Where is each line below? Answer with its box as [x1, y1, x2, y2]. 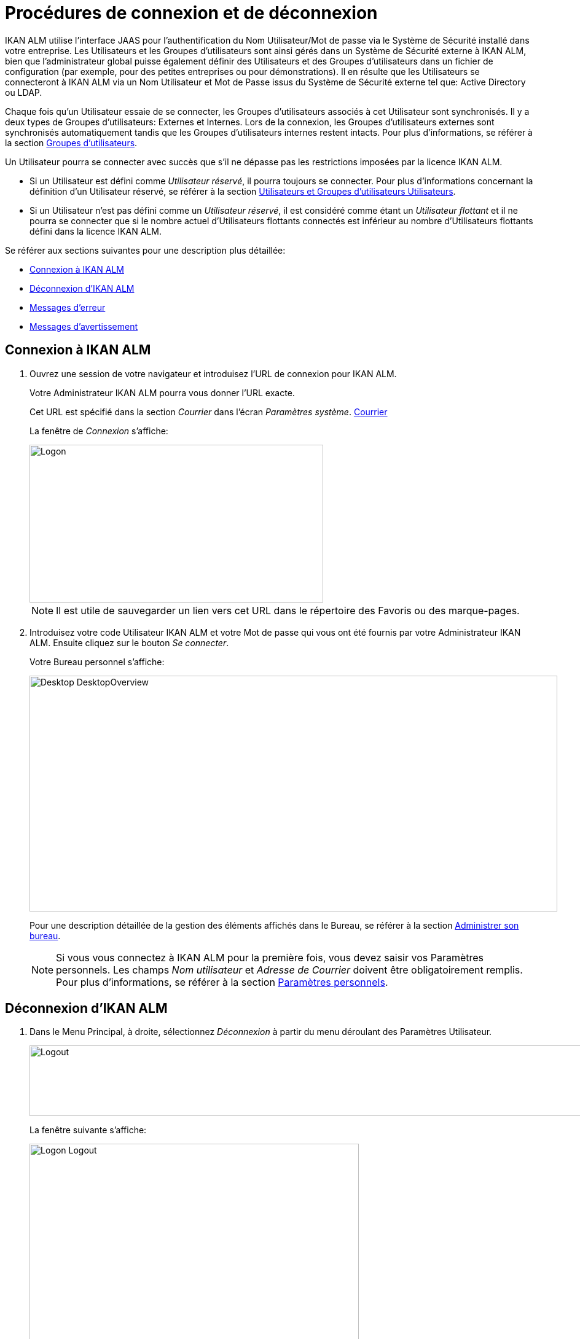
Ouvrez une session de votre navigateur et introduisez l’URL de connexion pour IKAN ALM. [29, 368, 397, 379]
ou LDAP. [5, 87, 42, 98]
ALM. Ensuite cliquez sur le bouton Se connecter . [29, 637, 229, 648]
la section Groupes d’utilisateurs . [5, 137, 138, 148]
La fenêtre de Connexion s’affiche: [29, 425, 168, 436]
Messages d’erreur [29, 302, 106, 313]
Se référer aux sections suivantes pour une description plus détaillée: [5, 244, 286, 256]
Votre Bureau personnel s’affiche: [29, 656, 165, 667]
